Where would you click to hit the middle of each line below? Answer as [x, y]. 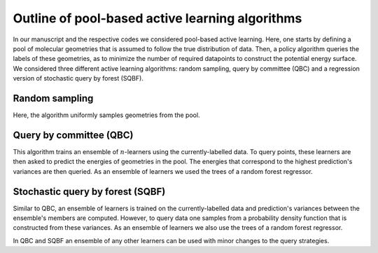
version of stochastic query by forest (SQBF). [78, 78]
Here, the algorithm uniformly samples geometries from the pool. [106, 115]
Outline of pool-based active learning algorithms [157, 18]
